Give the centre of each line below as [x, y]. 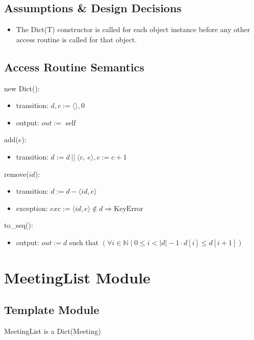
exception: [32, 208]
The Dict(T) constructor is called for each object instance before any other [133, 29]
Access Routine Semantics [74, 67]
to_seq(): [19, 225]
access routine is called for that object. [77, 39]
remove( [17, 174]
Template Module [52, 310]
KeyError [129, 209]
